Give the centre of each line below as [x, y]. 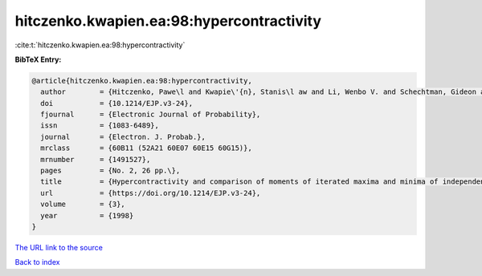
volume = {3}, [83, 204]
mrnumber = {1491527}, [96, 159]
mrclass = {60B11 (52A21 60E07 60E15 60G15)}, [146, 148]
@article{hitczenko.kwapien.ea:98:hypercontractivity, [142, 81]
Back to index [37, 262]
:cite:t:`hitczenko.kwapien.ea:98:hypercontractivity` [100, 45]
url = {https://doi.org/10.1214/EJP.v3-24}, [151, 193]
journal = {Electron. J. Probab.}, [123, 137]
